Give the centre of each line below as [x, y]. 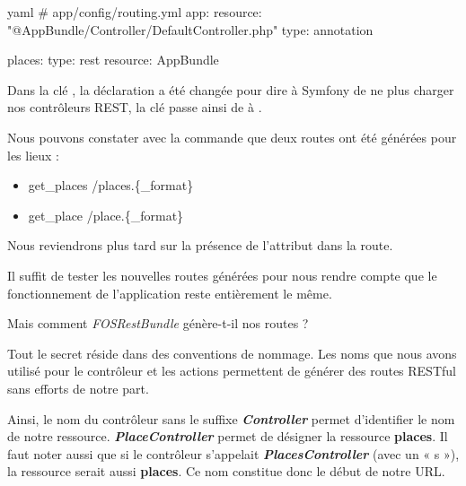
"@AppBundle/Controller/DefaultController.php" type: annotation [190, 29]
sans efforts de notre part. [78, 388]
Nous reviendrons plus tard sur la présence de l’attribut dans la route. [200, 245]
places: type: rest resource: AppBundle [113, 60]
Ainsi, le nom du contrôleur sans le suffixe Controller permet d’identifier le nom [231, 418]
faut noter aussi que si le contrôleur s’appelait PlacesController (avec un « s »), [233, 453]
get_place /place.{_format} [106, 215]
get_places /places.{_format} [111, 185]
